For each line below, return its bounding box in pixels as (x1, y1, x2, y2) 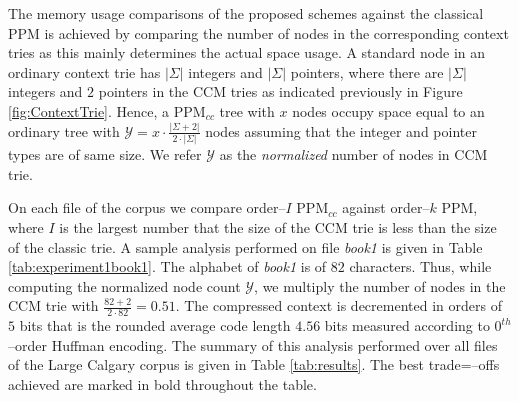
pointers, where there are (290, 61, 444, 82)
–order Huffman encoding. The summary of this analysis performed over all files (8, 334, 498, 355)
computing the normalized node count (8, 275, 241, 296)
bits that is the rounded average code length (19, 315, 291, 336)
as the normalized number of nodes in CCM (219, 144, 488, 165)
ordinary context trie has (8, 61, 161, 82)
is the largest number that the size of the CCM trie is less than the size (59, 216, 497, 237)
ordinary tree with (8, 120, 120, 141)
